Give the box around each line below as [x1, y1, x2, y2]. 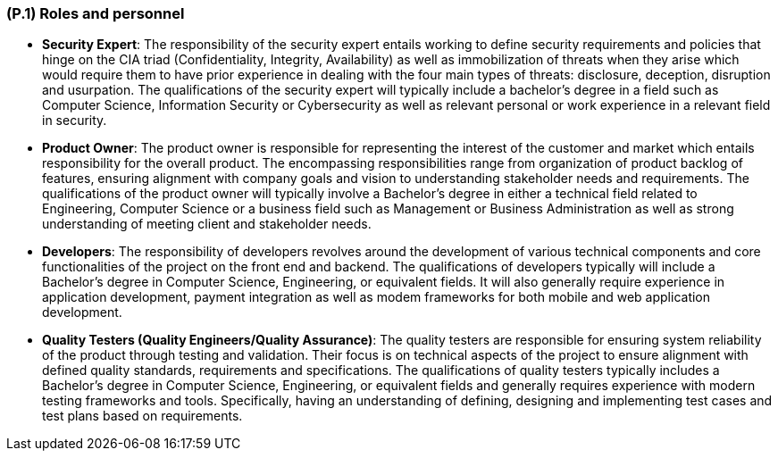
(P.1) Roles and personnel [6, 4, 185, 22]
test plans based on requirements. [42, 408, 243, 424]
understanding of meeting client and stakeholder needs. [42, 216, 372, 232]
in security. [42, 112, 107, 129]
